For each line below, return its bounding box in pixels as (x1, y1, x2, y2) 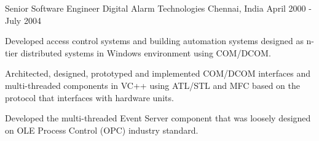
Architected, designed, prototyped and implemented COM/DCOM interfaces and (5, 67, 311, 80)
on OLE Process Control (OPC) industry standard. (5, 123, 199, 136)
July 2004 (5, 13, 41, 26)
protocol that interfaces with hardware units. (5, 91, 174, 104)
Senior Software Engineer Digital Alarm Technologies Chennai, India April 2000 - (5, 2, 312, 14)
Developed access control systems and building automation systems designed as (5, 34, 304, 47)
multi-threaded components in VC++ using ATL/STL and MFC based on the (5, 78, 300, 91)
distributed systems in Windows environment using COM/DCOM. (20, 46, 271, 59)
